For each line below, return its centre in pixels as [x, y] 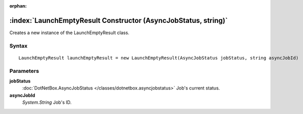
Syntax [18, 46]
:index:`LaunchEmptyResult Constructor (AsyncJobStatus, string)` [119, 20]
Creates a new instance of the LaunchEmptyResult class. [69, 33]
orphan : [18, 6]
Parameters [24, 71]
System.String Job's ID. [47, 102]
